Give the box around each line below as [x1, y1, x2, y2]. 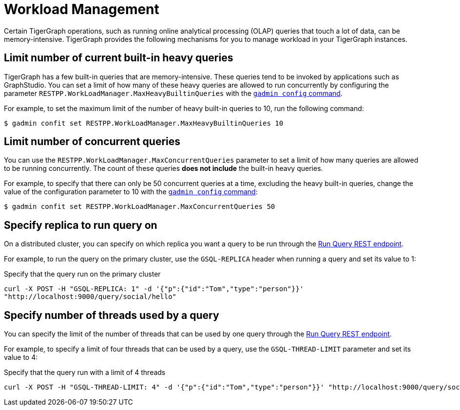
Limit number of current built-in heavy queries [4, 52, 233, 64]
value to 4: [4, 353, 38, 362]
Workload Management [4, 1, 159, 18]
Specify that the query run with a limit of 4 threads [4, 368, 166, 377]
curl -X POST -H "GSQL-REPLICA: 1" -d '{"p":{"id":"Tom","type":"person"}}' [4, 285, 304, 293]
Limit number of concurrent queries [4, 135, 181, 148]
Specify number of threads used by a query [4, 309, 219, 321]
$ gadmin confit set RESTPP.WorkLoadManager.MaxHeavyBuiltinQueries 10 [4, 119, 284, 127]
